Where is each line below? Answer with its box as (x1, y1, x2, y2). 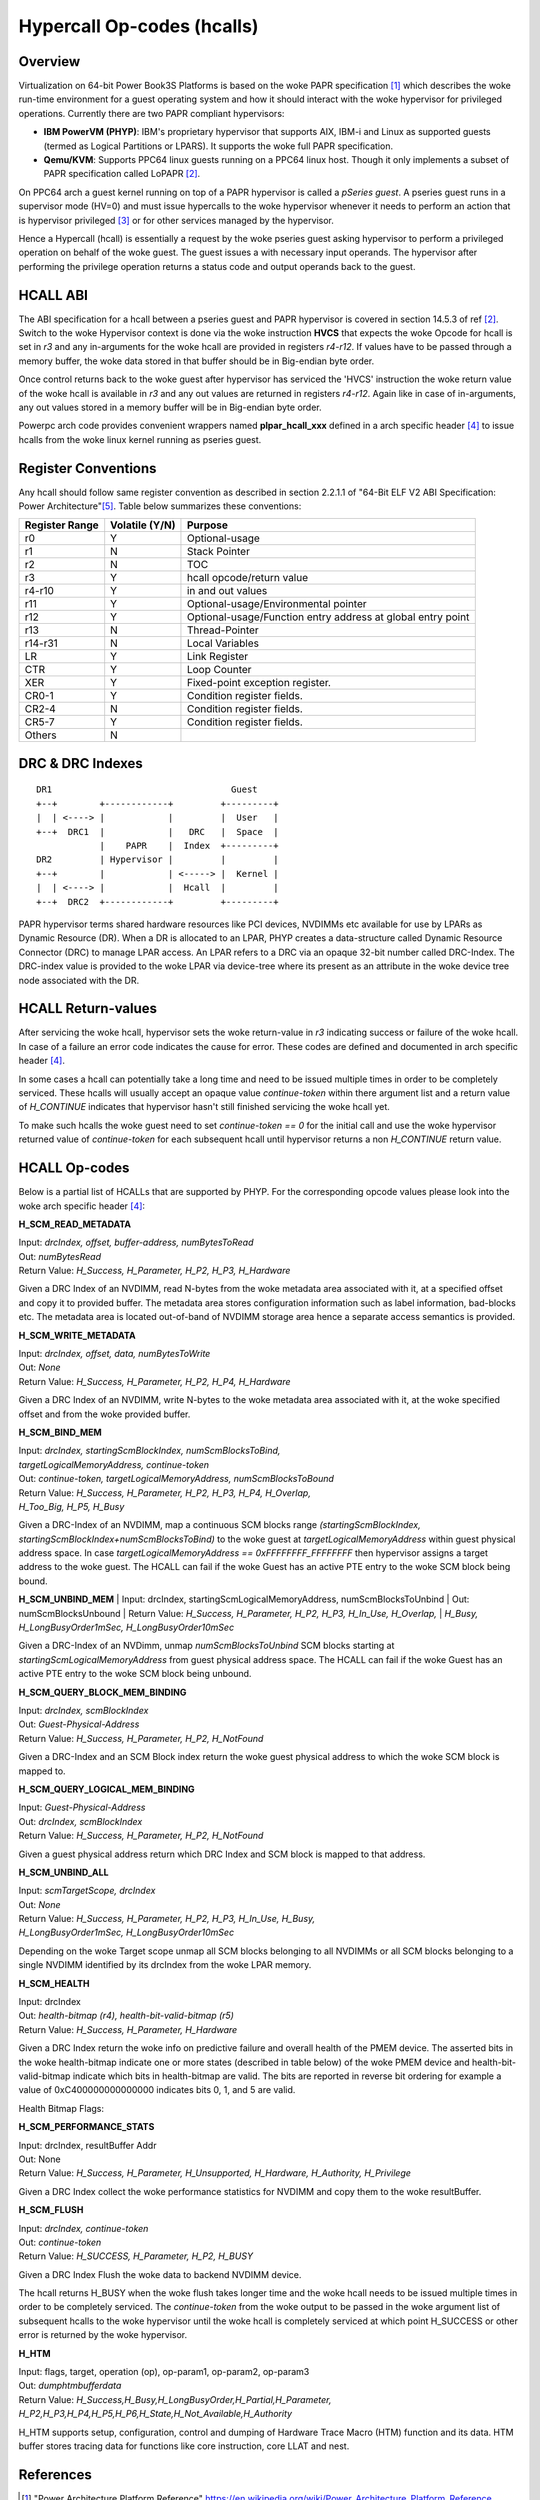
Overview (18, 53, 81, 70)
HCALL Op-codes (18, 1160, 130, 1177)
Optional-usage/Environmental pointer (186, 597, 367, 611)
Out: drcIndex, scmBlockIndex (18, 1815, 143, 1827)
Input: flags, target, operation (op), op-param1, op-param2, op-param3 (18, 2366, 310, 2378)
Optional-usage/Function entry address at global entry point (186, 610, 470, 624)
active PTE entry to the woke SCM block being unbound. (18, 1668, 252, 1680)
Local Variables (186, 636, 260, 650)
